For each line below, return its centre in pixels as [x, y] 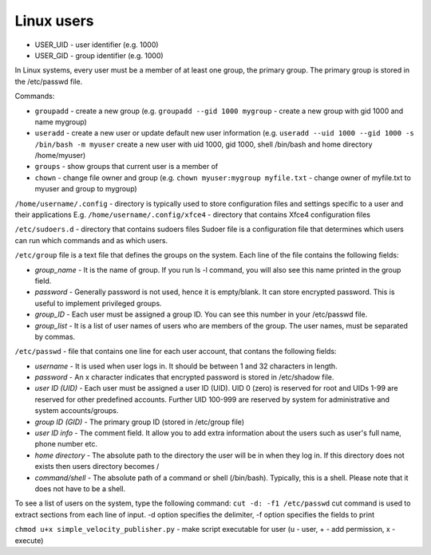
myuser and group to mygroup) [86, 189]
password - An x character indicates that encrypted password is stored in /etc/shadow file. [184, 377]
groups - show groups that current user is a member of [127, 167]
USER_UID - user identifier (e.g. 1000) [97, 45]
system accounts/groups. [77, 411]
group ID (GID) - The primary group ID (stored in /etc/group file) [140, 422]
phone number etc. [66, 444]
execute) [29, 540]
